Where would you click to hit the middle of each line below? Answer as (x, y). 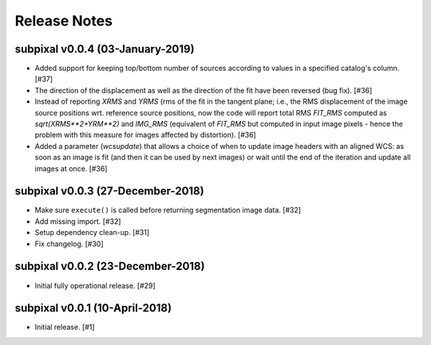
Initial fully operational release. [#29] (95, 285)
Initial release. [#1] (65, 327)
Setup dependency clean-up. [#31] (92, 233)
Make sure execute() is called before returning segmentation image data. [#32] (168, 210)
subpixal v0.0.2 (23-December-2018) (110, 267)
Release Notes (64, 21)
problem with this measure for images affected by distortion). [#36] (146, 135)
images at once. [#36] (71, 168)
